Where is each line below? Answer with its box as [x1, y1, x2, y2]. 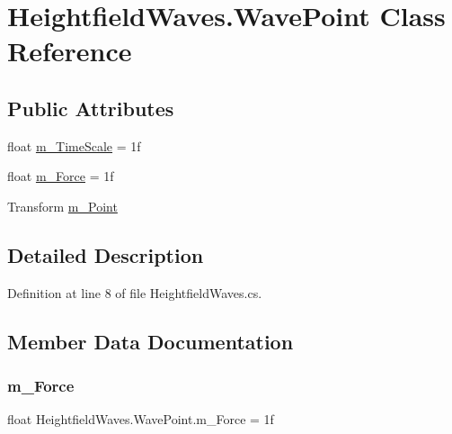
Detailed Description [7, 240, 204, 268]
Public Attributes [7, 94, 174, 122]
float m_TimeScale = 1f [7, 136, 141, 155]
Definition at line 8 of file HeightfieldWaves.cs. [7, 283, 262, 302]
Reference [7, 32, 132, 69]
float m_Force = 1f [7, 167, 114, 185]
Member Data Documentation [7, 327, 294, 355]
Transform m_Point [7, 196, 118, 215]
